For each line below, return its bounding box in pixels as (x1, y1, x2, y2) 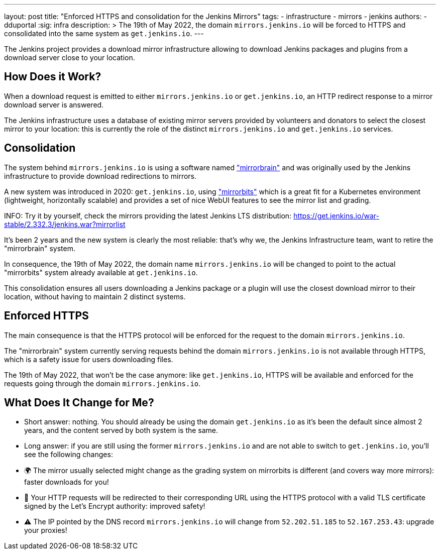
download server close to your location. (4, 53, 135, 62)
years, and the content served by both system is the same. (24, 426, 218, 435)
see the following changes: (24, 450, 113, 459)
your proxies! (24, 526, 67, 535)
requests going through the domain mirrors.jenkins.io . (4, 379, 201, 388)
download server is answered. (4, 100, 104, 109)
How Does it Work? (4, 70, 101, 83)
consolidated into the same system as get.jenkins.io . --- (4, 29, 204, 38)
